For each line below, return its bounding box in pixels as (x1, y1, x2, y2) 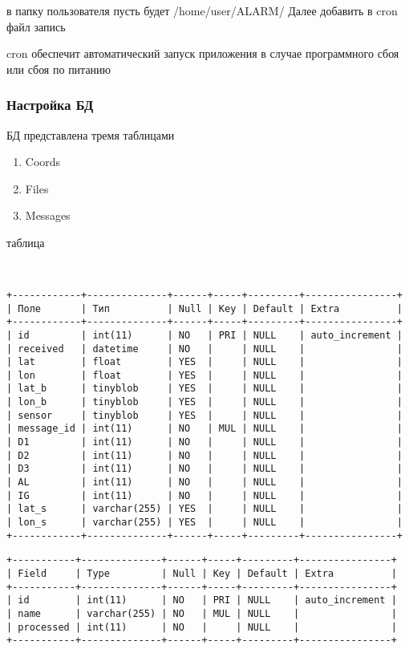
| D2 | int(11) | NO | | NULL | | (6, 449, 403, 461)
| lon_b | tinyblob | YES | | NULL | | (6, 396, 403, 408)
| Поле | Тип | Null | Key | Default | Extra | (6, 302, 403, 314)
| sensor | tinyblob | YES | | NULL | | (6, 409, 403, 421)
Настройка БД (6, 95, 94, 115)
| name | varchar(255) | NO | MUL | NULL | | (6, 607, 397, 619)
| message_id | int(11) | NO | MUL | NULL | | (6, 423, 403, 435)
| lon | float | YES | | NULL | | (6, 369, 403, 381)
